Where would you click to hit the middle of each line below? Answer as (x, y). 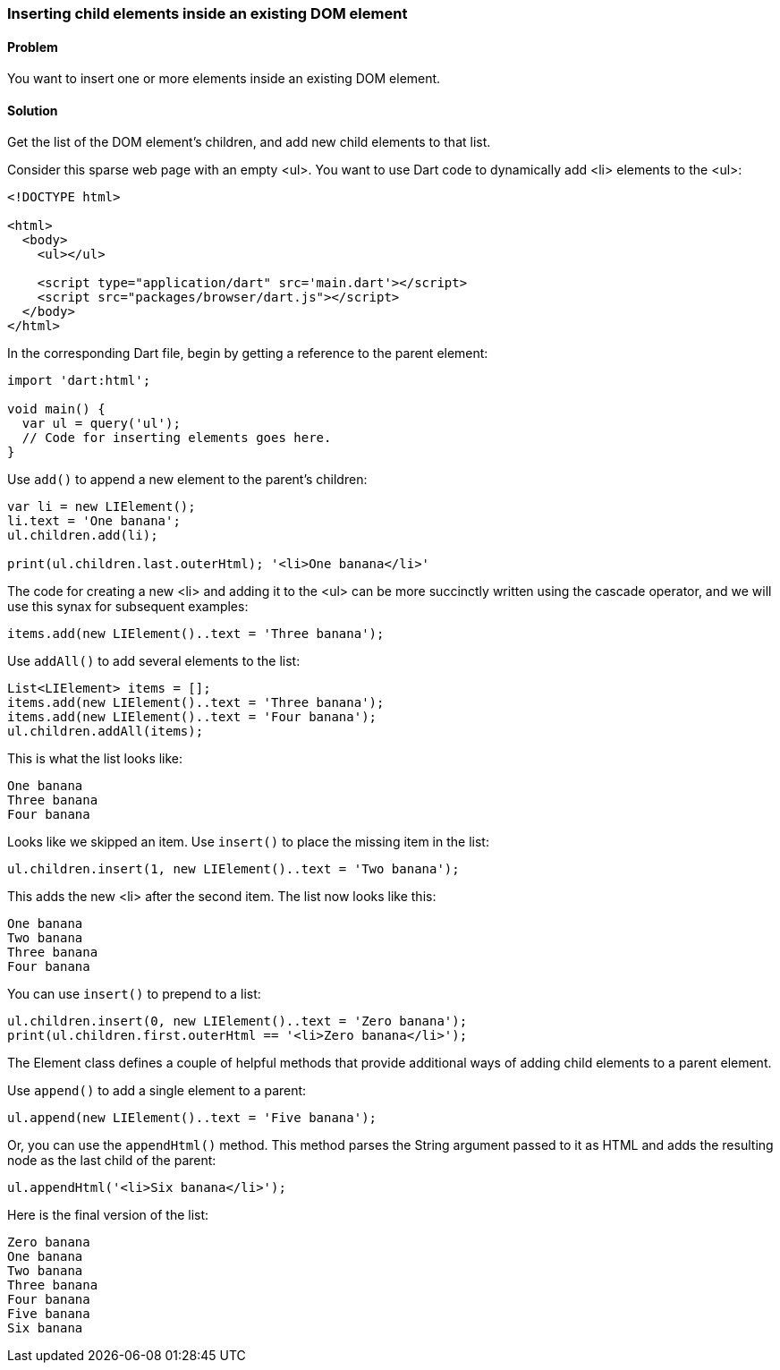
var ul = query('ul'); (101, 424)
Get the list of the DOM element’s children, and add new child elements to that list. (249, 142)
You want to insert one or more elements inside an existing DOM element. (224, 79)
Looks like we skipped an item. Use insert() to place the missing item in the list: (248, 842)
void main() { (56, 409)
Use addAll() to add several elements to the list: (154, 661)
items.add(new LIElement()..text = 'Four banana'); (192, 717)
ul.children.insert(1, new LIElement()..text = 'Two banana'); (233, 869)
